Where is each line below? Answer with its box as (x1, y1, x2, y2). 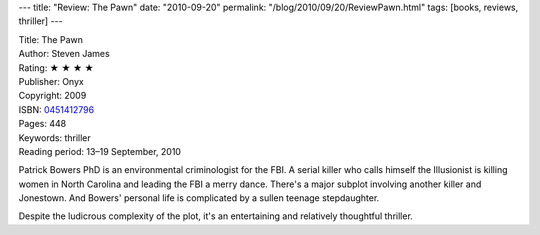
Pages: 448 (18, 118, 67, 130)
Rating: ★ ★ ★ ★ (18, 61, 94, 74)
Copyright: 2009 (18, 90, 87, 102)
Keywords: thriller (18, 131, 92, 144)
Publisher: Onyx (18, 75, 84, 87)
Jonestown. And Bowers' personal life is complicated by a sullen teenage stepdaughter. (18, 192, 380, 204)
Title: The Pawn (18, 33, 84, 45)
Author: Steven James (18, 48, 110, 60)
